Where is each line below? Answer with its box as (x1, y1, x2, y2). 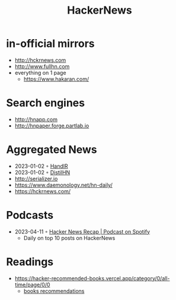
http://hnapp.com (14, 116, 58, 123)
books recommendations (23, 287, 85, 294)
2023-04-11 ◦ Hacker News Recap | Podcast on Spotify (14, 228, 150, 235)
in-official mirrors (6, 37, 95, 50)
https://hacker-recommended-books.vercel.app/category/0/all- (14, 275, 170, 282)
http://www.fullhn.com (14, 63, 70, 70)
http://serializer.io (14, 175, 58, 182)
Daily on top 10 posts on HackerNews (23, 234, 116, 241)
